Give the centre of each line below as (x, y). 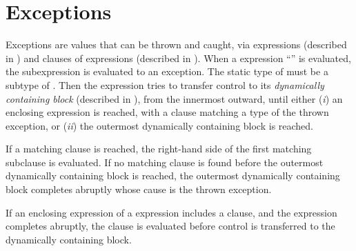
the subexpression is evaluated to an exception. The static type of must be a (167, 71)
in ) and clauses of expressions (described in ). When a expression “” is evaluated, (178, 58)
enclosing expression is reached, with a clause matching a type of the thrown (167, 112)
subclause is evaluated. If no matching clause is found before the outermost (165, 162)
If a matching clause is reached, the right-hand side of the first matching (159, 149)
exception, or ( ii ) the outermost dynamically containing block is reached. (160, 125)
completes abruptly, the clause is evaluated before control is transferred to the (170, 226)
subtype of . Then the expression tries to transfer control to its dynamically (165, 84)
